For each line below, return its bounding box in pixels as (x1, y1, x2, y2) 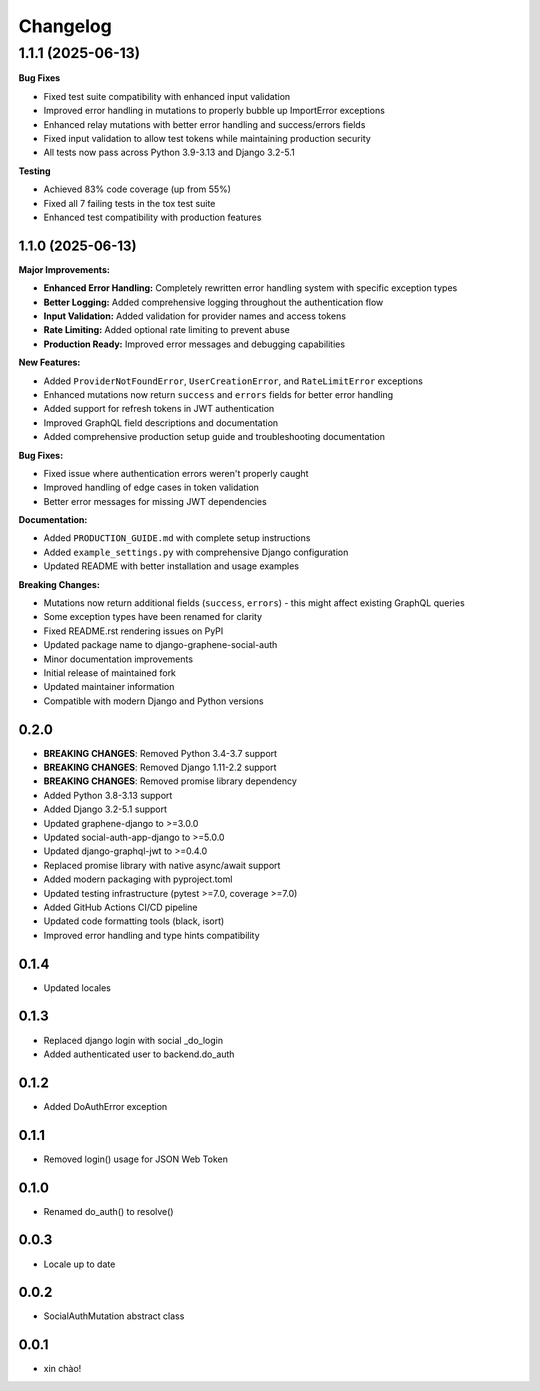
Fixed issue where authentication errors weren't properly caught (43, 467, 309, 479)
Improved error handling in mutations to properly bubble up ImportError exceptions (43, 105, 385, 117)
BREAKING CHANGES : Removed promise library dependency (43, 775, 297, 787)
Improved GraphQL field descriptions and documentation (43, 416, 279, 429)
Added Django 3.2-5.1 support (43, 803, 168, 815)
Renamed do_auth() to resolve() (43, 1205, 174, 1217)
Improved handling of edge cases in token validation (43, 481, 260, 494)
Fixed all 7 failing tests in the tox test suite (43, 197, 216, 209)
